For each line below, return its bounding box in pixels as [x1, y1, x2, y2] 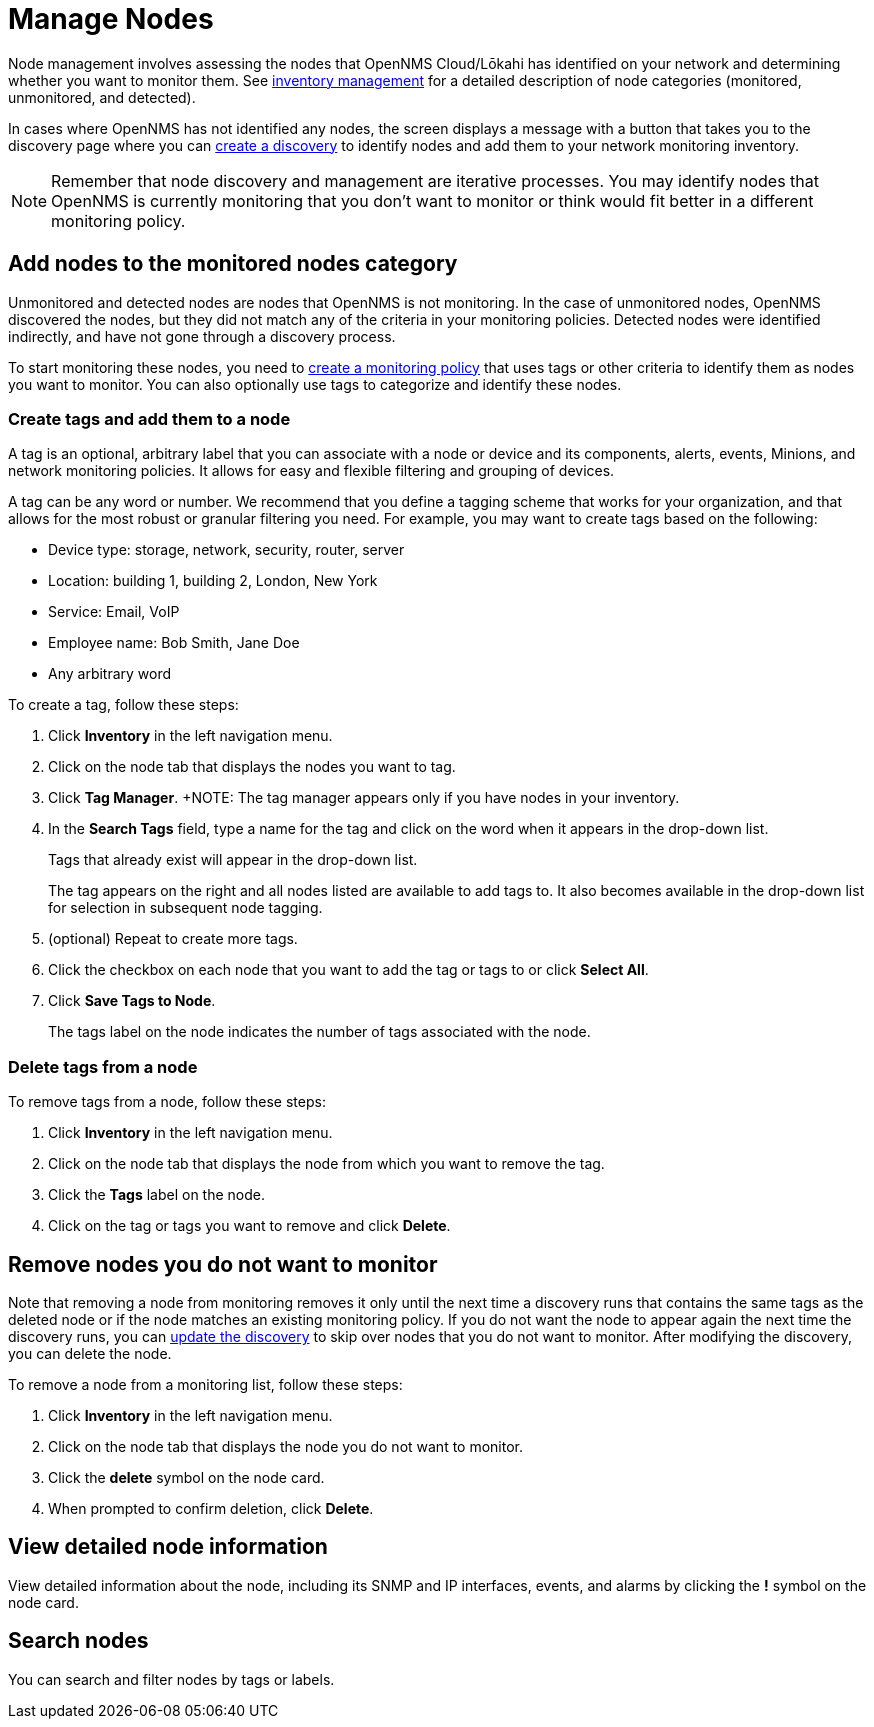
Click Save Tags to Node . [48, 992, 216, 1010]
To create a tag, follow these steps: [8, 696, 239, 714]
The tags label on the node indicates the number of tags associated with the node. [48, 1023, 591, 1041]
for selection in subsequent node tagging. [48, 899, 323, 917]
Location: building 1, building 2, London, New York [48, 572, 378, 590]
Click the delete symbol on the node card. [48, 1468, 325, 1486]
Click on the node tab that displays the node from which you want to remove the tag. [48, 1155, 605, 1173]
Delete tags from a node [8, 1056, 198, 1077]
